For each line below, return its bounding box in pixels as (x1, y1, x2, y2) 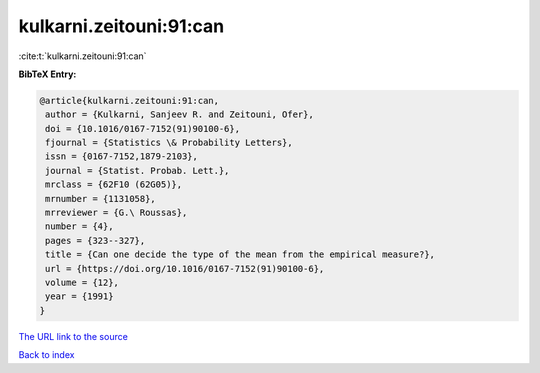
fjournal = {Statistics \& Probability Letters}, (45, 137, 294, 149)
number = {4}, (45, 221, 114, 232)
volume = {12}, (45, 277, 120, 288)
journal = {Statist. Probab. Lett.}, (45, 165, 230, 176)
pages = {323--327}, (45, 235, 146, 246)
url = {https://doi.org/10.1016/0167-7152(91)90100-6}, (45, 263, 325, 274)
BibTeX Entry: (18, 68, 77, 80)
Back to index (18, 349, 75, 361)
